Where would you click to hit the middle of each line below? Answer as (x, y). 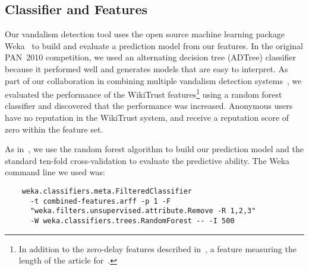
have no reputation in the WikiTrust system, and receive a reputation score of (147, 118)
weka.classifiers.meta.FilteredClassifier (107, 191)
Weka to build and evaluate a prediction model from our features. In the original (154, 45)
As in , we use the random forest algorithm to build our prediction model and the (154, 149)
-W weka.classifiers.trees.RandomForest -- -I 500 (132, 221)
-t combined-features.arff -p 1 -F (100, 201)
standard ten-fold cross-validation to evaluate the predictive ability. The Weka (147, 160)
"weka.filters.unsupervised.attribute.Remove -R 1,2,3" (143, 211)
